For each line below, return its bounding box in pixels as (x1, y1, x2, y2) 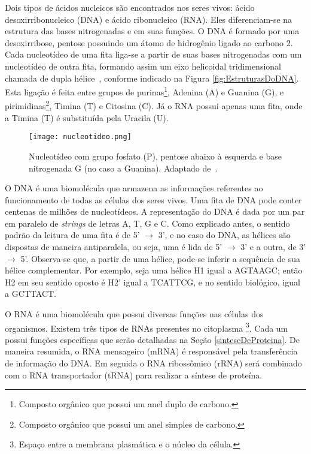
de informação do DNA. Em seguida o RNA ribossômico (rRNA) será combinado (5, 357, 302, 369)
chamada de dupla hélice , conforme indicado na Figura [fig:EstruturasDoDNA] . (5, 71, 299, 84)
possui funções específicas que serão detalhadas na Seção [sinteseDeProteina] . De (5, 333, 300, 345)
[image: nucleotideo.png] (29, 133, 132, 142)
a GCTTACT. (5, 287, 57, 300)
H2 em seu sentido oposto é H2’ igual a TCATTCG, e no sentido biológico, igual (5, 275, 300, 288)
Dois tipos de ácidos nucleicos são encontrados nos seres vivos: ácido (5, 1, 255, 13)
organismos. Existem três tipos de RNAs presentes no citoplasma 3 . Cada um (5, 320, 288, 334)
